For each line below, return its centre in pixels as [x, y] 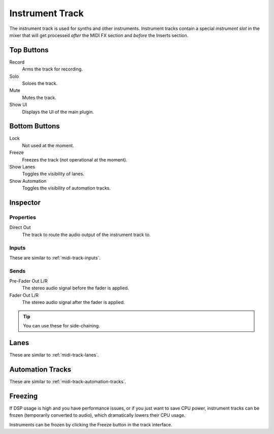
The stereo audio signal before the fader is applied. [76, 288]
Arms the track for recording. [53, 69]
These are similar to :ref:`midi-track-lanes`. [54, 355]
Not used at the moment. [48, 145]
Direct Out [20, 227]
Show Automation [28, 181]
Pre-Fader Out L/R [28, 281]
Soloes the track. [40, 83]
